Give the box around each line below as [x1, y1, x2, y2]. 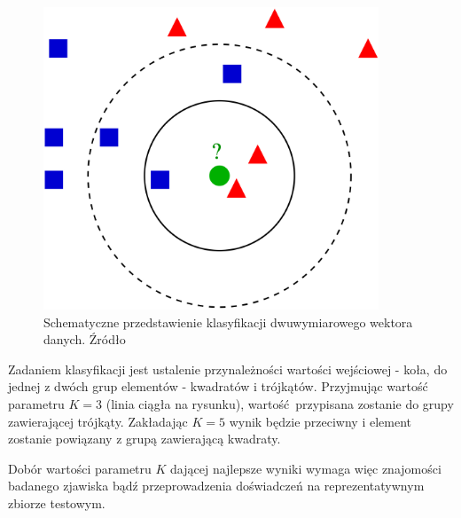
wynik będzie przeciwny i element [229, 412, 411, 430]
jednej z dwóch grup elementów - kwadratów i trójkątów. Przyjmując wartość [8, 377, 428, 396]
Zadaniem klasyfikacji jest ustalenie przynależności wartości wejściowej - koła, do [8, 359, 448, 378]
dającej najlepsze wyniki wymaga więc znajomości [170, 459, 441, 477]
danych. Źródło [43, 330, 126, 349]
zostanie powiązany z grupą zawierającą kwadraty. [8, 429, 281, 448]
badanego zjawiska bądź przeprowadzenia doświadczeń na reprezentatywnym [8, 476, 425, 495]
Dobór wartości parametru [8, 459, 152, 477]
